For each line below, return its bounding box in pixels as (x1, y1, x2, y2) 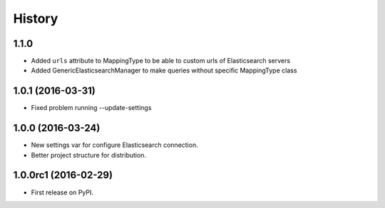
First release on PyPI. (31, 188, 94, 197)
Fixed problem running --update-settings (31, 104, 152, 112)
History (13, 11, 58, 26)
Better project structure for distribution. (31, 150, 146, 159)
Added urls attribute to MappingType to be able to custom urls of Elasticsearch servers (31, 57, 291, 65)
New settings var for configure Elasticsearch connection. (31, 141, 199, 149)
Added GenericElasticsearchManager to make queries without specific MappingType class (31, 66, 297, 75)
